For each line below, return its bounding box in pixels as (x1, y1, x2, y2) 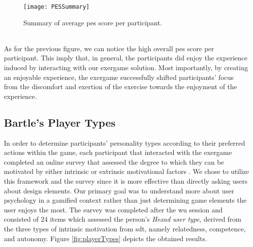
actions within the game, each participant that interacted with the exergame (4, 147, 232, 157)
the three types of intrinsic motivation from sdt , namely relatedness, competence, (4, 223, 246, 233)
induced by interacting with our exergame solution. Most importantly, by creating (4, 62, 248, 73)
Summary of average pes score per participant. (23, 17, 163, 27)
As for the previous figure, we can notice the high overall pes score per (4, 43, 214, 53)
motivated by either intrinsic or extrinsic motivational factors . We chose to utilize (4, 166, 249, 176)
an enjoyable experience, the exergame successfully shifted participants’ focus (4, 72, 234, 82)
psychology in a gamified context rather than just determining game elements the (4, 195, 247, 205)
